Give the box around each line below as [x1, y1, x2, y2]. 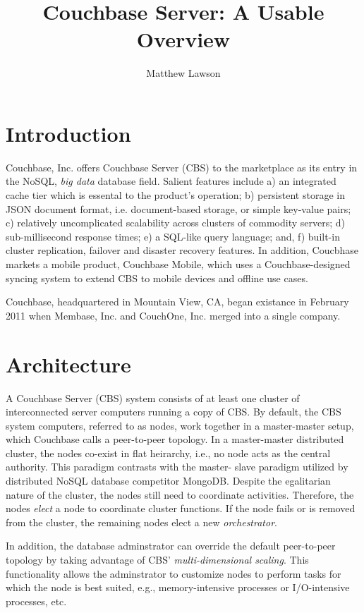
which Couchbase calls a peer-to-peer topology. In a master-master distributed [6, 432, 344, 447]
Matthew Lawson [146, 66, 221, 80]
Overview [136, 25, 231, 54]
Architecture [6, 349, 131, 378]
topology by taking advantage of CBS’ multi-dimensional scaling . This [6, 552, 309, 567]
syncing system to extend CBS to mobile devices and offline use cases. [6, 270, 308, 285]
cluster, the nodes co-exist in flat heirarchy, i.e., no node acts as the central [6, 445, 331, 460]
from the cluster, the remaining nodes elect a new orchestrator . [6, 514, 277, 529]
